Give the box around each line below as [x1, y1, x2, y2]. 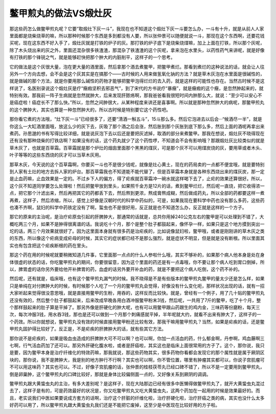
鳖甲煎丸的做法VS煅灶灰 [9, 8, 112, 19]
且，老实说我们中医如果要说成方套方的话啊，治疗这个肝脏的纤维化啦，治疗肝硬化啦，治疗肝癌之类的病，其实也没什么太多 [9, 395, 265, 401]
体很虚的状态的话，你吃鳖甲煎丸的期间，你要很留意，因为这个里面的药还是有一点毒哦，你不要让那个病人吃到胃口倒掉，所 [9, 259, 265, 265]
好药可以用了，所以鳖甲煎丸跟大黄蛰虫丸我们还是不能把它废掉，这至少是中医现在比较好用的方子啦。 [9, 402, 220, 408]
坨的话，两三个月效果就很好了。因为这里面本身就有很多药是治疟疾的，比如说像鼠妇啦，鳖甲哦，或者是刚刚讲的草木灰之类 [9, 228, 265, 234]
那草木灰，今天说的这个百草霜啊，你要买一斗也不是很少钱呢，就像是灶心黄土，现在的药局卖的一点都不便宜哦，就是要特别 [9, 161, 265, 168]
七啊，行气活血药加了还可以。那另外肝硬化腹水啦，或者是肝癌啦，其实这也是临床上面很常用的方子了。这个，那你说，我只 [9, 342, 265, 348]
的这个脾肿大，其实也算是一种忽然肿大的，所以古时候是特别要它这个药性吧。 [9, 107, 171, 113]
